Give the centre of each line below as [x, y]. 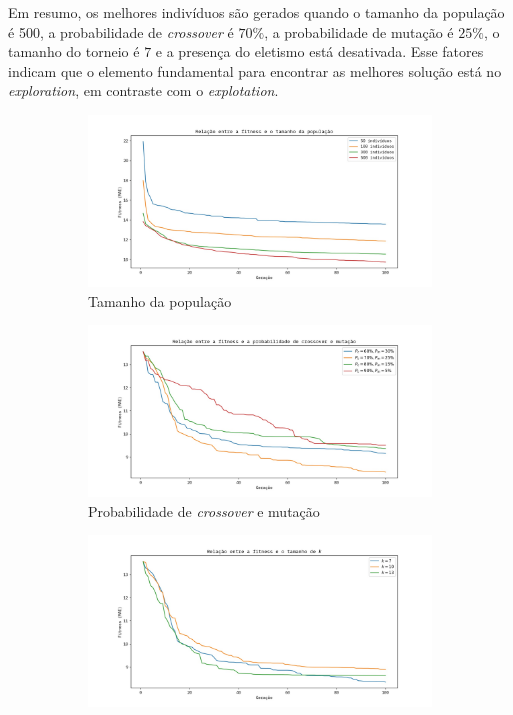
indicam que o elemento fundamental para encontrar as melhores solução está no [255, 70]
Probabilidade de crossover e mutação [204, 510]
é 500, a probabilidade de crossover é [121, 31]
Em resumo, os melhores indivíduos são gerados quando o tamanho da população [256, 12]
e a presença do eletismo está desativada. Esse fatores [319, 51]
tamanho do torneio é [74, 51]
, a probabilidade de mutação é [359, 31]
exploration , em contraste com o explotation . [143, 90]
